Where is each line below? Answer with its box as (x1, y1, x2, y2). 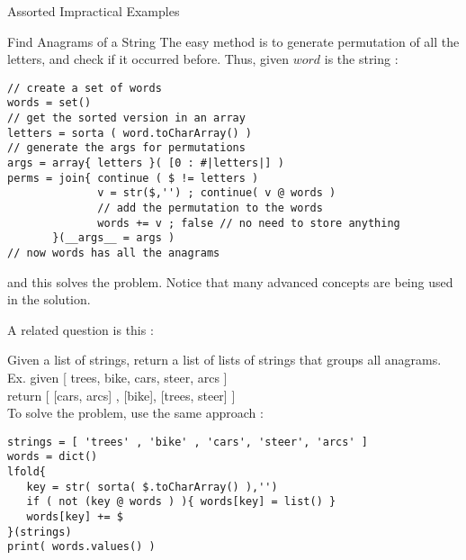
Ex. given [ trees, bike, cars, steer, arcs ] (7, 368, 228, 387)
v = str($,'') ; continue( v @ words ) (97, 186, 336, 200)
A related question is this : (7, 320, 154, 339)
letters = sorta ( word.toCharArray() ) (7, 126, 253, 140)
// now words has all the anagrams (7, 247, 220, 259)
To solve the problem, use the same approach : (7, 403, 264, 422)
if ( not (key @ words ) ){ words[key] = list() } (26, 495, 336, 509)
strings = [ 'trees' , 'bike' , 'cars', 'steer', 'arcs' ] (7, 435, 368, 448)
